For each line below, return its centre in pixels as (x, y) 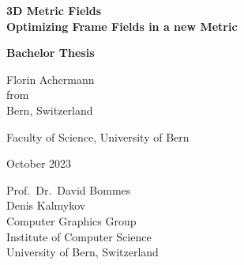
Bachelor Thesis (51, 53)
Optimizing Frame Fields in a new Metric (122, 26)
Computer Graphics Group (71, 220)
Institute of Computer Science (79, 236)
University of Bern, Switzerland (83, 252)
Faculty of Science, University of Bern (98, 136)
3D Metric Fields (54, 10)
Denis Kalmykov (46, 205)
